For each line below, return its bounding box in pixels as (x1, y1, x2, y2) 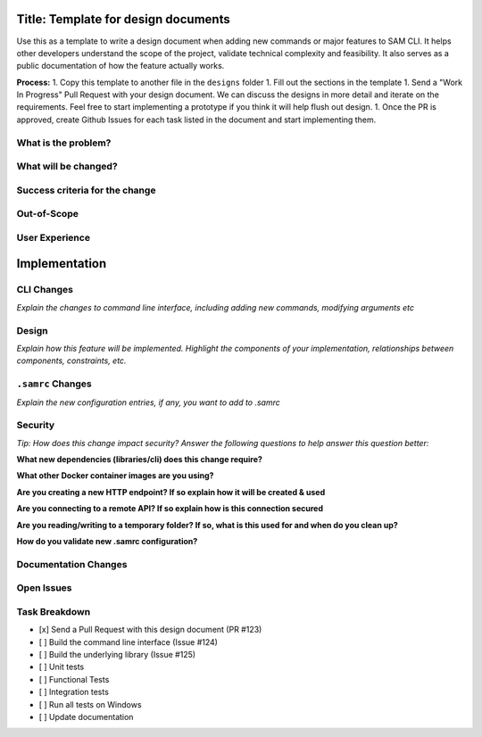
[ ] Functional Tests (38, 674, 110, 684)
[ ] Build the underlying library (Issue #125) (38, 650, 196, 660)
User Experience (16, 231, 91, 244)
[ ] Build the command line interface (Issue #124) (38, 636, 219, 647)
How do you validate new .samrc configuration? (16, 535, 198, 546)
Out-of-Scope (16, 208, 79, 220)
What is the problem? (16, 137, 112, 149)
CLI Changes (16, 284, 74, 296)
